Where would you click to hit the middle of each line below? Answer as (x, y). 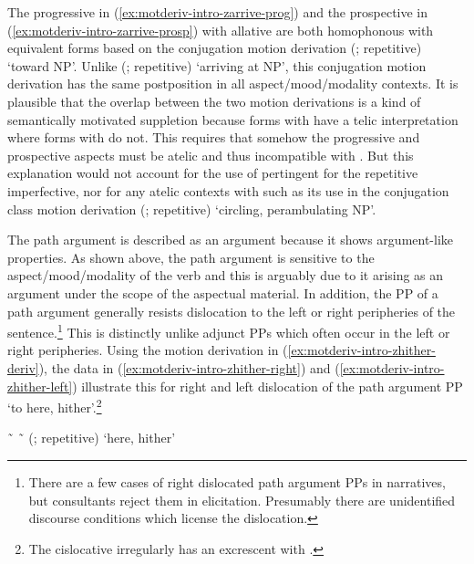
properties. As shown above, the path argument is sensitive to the (191, 257)
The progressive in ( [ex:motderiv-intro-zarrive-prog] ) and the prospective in (218, 12)
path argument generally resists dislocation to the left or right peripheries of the (232, 311)
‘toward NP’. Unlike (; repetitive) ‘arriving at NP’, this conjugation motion (217, 65)
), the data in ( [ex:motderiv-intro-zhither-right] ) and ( (189, 367)
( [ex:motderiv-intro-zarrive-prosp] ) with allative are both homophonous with (221, 30)
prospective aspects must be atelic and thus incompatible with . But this (211, 155)
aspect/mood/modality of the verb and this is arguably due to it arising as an (226, 275)
